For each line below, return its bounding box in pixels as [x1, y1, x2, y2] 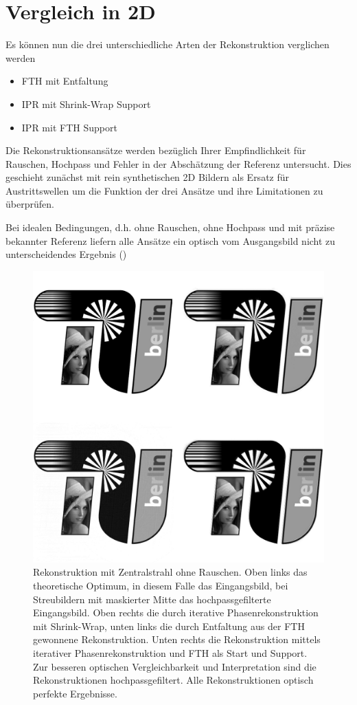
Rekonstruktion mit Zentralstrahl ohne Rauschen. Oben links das [33, 565, 308, 579]
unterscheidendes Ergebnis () [5, 247, 127, 261]
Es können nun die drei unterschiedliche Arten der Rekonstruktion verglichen [5, 37, 330, 52]
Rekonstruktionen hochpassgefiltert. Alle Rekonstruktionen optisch [33, 673, 314, 687]
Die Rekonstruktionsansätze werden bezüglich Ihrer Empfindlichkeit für [5, 143, 306, 158]
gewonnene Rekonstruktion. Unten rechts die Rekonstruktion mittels [33, 632, 321, 647]
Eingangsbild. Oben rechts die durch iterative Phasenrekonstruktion [33, 605, 319, 620]
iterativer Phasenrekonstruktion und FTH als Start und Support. [33, 646, 308, 660]
